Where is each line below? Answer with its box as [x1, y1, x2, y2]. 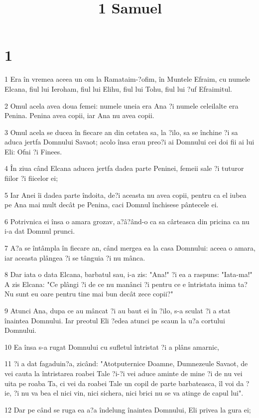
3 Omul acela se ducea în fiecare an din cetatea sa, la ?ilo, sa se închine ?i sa [4, 127, 238, 137]
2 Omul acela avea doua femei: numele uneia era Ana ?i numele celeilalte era [4, 100, 239, 111]
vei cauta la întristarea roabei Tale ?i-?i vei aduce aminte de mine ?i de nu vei [4, 368, 243, 378]
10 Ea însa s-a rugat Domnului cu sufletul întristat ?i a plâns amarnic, [4, 341, 220, 352]
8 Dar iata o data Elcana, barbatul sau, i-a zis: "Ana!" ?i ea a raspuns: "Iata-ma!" [4, 269, 253, 279]
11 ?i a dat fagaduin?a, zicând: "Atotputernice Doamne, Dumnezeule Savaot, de [4, 358, 248, 369]
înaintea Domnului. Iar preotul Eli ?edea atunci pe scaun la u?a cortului [4, 315, 225, 325]
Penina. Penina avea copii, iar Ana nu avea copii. [4, 110, 154, 121]
